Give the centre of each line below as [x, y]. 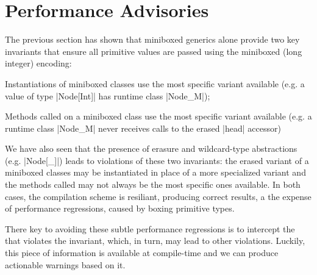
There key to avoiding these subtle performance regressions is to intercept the [150, 228]
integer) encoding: [38, 63]
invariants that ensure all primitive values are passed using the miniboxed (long [154, 51]
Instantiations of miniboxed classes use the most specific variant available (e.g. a [155, 83]
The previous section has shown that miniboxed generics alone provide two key [152, 39]
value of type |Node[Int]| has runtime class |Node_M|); [108, 95]
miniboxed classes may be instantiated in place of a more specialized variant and [155, 172]
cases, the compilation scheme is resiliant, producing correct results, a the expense [158, 196]
